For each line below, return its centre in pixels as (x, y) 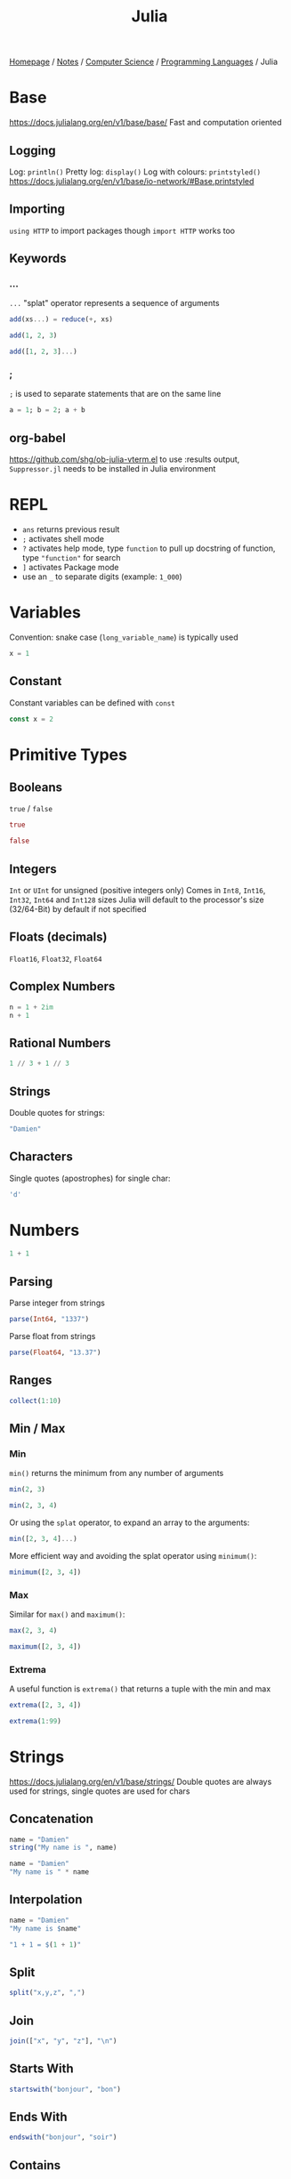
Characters (41, 1157)
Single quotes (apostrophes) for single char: (90, 1178)
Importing (37, 210)
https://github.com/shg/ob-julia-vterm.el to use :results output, (125, 459)
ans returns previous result (71, 529)
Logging (32, 150)
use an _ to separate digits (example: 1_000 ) (102, 577)
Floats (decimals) (58, 937)
